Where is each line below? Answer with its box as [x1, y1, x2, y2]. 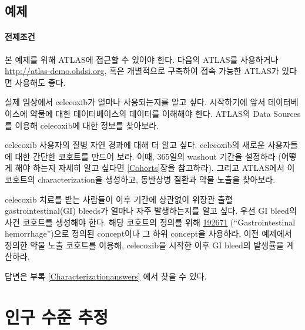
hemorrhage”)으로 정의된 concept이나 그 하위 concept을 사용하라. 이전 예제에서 [5, 227, 292, 240]
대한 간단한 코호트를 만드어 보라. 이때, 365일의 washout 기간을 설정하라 [15, 150, 276, 162]
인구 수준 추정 [5, 304, 109, 328]
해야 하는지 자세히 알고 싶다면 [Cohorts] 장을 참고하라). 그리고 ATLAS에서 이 [15, 161, 295, 174]
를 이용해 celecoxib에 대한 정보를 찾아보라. [5, 119, 159, 131]
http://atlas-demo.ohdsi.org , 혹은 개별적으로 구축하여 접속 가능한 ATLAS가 [5, 65, 279, 77]
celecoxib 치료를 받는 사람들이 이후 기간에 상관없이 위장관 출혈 [5, 193, 233, 205]
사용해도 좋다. [15, 76, 66, 88]
